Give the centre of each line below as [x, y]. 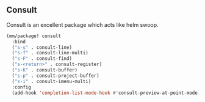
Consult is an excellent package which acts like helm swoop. [82, 24]
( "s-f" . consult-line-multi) [50, 53]
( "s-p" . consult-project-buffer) [56, 76]
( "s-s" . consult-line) [42, 47]
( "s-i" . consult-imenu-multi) [52, 81]
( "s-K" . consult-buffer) [45, 70]
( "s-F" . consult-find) [42, 59]
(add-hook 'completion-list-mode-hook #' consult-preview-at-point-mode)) [107, 93]
